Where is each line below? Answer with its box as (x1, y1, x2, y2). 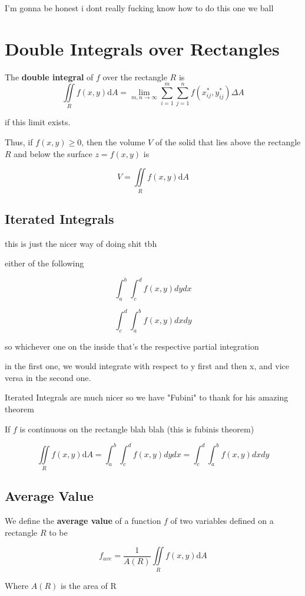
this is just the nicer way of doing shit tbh (5, 237, 157, 249)
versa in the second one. (5, 371, 91, 383)
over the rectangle (102, 70, 167, 83)
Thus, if (5, 136, 33, 148)
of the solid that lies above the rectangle (155, 136, 301, 148)
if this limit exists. (5, 116, 71, 128)
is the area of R (61, 579, 117, 591)
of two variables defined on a (170, 514, 274, 527)
